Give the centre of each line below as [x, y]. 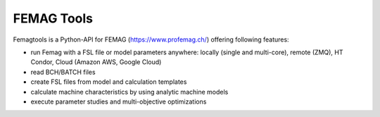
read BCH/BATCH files [63, 72]
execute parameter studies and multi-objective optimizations [119, 101]
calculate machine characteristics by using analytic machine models [129, 92]
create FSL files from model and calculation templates [109, 82]
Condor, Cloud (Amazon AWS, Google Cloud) [96, 62]
